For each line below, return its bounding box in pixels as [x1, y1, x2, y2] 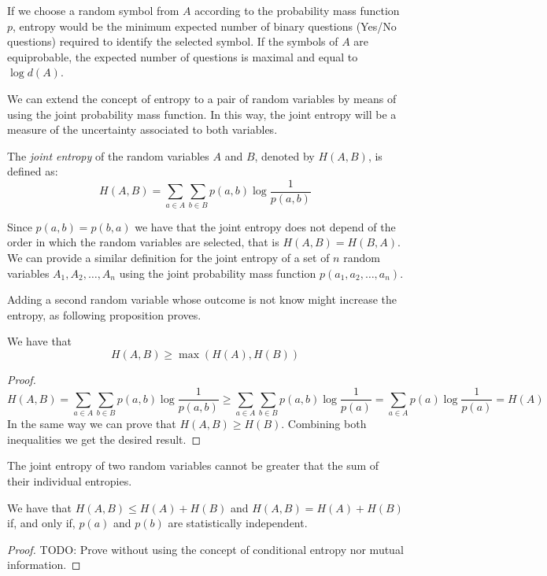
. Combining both [281, 415, 367, 432]
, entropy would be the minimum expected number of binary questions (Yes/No [13, 17, 397, 34]
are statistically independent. [168, 515, 308, 531]
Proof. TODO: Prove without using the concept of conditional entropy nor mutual [7, 541, 404, 557]
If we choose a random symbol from [7, 2, 179, 18]
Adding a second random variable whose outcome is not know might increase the [7, 291, 397, 308]
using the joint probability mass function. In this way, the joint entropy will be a [7, 105, 397, 122]
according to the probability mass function [194, 2, 400, 18]
